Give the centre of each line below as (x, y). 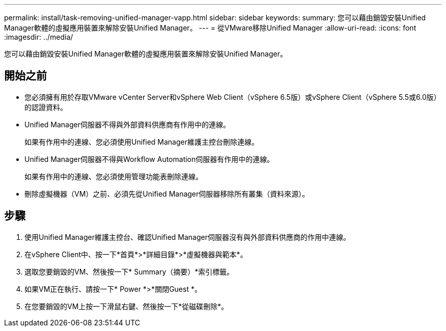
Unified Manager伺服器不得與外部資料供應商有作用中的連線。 (127, 124)
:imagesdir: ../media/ (39, 37)
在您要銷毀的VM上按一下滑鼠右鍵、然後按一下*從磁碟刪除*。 (127, 306)
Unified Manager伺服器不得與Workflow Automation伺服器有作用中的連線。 (149, 159)
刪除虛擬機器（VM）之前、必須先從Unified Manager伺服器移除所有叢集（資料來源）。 (167, 194)
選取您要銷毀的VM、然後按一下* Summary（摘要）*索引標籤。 (129, 271)
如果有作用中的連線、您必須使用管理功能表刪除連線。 (114, 176)
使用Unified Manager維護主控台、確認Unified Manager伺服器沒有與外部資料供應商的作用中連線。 (187, 237)
